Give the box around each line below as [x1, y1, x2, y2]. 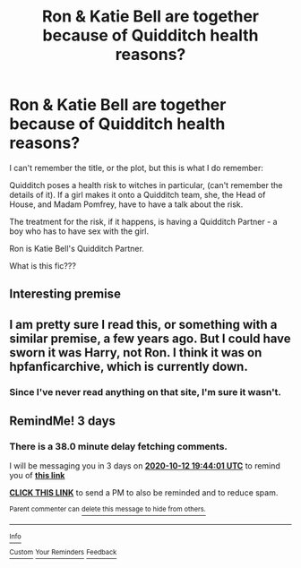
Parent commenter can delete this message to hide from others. [9, 504, 206, 514]
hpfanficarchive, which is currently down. [9, 358, 248, 374]
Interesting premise [9, 287, 121, 302]
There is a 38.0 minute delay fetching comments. [9, 440, 228, 452]
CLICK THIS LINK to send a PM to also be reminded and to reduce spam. [9, 487, 279, 498]
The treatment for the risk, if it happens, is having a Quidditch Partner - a [9, 216, 278, 227]
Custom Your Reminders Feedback [9, 547, 117, 556]
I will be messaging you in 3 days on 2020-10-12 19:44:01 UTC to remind [9, 460, 280, 471]
